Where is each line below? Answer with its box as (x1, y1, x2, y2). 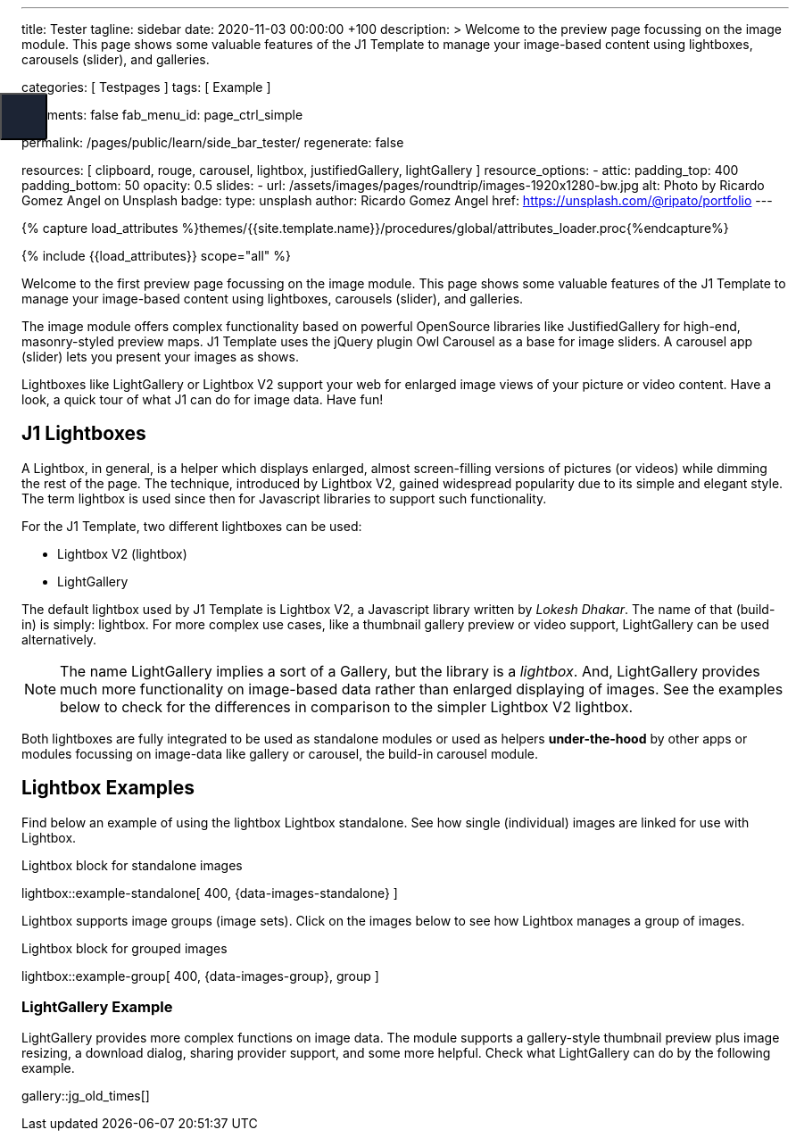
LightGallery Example (21, 998, 173, 1017)
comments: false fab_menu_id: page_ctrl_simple (21, 107, 303, 122)
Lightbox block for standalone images (21, 857, 243, 873)
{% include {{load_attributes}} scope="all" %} (21, 248, 291, 263)
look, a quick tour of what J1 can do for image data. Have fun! (21, 392, 384, 407)
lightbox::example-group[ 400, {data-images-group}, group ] (21, 968, 379, 984)
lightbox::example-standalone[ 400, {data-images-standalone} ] (21, 885, 398, 901)
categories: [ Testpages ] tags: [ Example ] (21, 79, 271, 95)
